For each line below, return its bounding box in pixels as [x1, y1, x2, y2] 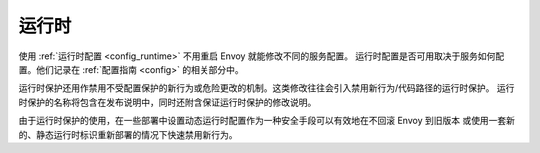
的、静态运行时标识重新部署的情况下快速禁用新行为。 [18, 128, 238, 140]
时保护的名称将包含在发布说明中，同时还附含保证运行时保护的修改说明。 [18, 96, 317, 108]
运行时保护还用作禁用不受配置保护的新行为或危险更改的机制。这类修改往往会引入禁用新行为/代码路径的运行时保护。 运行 [18, 82, 515, 94]
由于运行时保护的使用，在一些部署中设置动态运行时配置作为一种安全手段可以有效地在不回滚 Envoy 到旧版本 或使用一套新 [18, 115, 515, 127]
